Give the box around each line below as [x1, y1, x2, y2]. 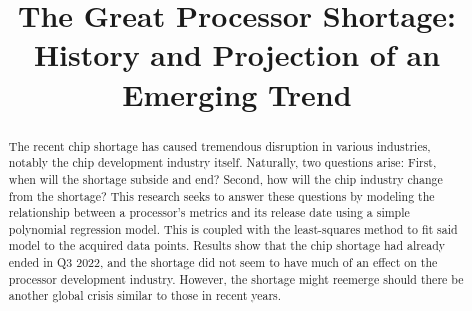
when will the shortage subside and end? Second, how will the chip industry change [8, 170, 443, 187]
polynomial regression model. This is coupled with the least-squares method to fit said [8, 220, 458, 237]
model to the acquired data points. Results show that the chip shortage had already [8, 237, 446, 254]
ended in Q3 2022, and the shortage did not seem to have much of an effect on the [8, 254, 438, 271]
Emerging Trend [122, 73, 352, 114]
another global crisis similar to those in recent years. [8, 287, 282, 304]
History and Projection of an [33, 34, 441, 75]
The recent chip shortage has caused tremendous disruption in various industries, [8, 137, 431, 154]
